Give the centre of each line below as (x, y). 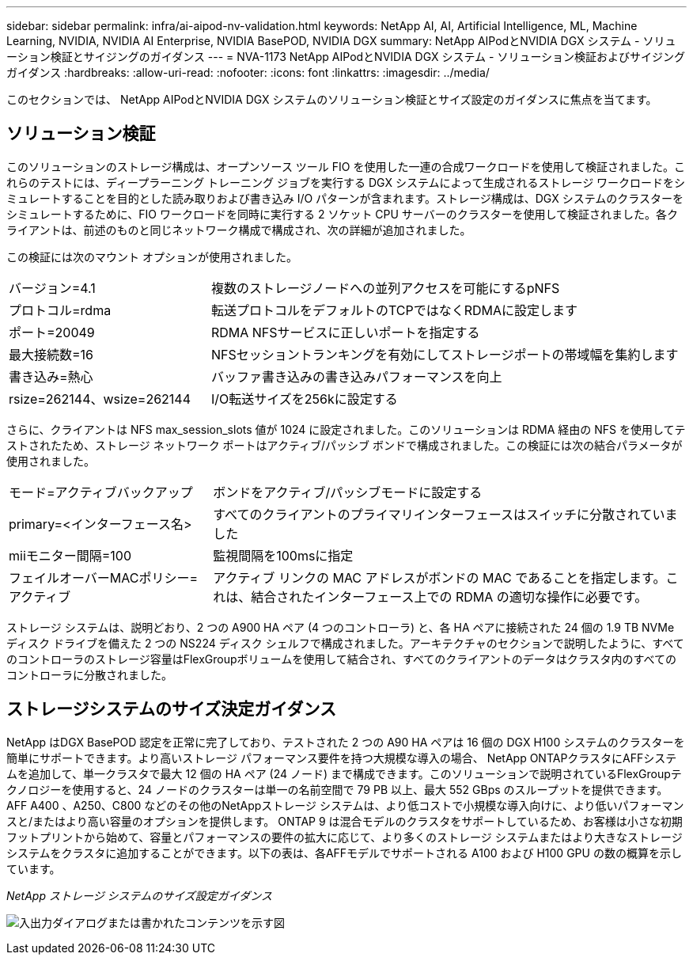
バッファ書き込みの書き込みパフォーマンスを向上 (356, 376)
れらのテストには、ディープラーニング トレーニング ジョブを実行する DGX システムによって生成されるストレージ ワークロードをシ (346, 182)
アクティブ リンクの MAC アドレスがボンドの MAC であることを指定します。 (439, 577)
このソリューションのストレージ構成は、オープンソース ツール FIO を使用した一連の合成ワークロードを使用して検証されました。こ (346, 166)
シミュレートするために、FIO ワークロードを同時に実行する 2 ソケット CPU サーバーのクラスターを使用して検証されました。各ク (342, 214)
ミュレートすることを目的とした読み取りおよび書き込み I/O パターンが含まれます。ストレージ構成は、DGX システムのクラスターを (345, 198)
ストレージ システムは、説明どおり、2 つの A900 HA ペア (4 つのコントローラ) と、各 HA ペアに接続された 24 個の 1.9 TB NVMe (341, 627)
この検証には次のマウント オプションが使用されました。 (152, 256)
